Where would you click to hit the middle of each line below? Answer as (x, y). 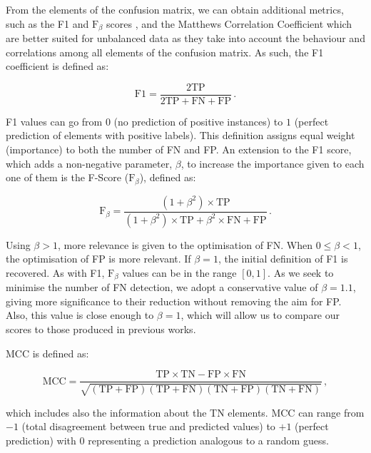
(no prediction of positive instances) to (198, 121)
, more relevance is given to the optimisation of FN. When (185, 244)
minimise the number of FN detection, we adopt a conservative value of (162, 287)
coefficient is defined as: (57, 66)
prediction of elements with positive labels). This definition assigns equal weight (181, 135)
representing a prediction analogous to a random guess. (208, 440)
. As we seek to (301, 272)
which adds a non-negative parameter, (89, 163)
